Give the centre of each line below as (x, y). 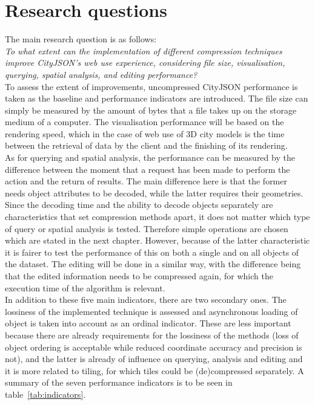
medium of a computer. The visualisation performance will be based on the (144, 122)
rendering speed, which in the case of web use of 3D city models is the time (145, 133)
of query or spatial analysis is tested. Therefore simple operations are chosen (147, 228)
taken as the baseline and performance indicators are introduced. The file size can (157, 98)
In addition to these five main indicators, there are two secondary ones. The (146, 300)
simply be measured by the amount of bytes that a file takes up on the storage (151, 110)
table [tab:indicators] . (45, 394)
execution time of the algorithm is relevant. (85, 287)
